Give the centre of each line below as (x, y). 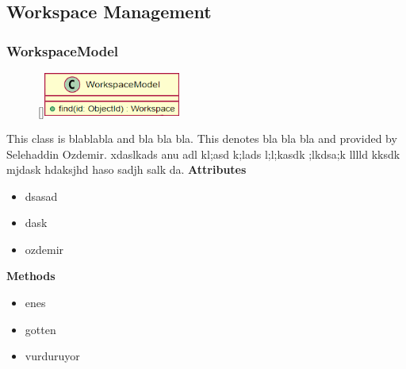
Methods (31, 276)
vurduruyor (52, 356)
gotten (40, 329)
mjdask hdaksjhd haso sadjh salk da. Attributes (126, 169)
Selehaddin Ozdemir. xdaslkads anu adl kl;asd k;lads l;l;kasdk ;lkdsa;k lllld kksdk (203, 154)
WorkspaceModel (63, 50)
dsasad (41, 196)
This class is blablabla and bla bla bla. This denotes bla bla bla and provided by (202, 138)
